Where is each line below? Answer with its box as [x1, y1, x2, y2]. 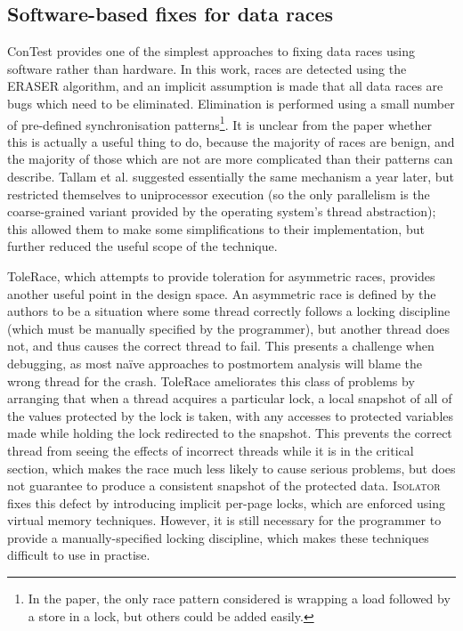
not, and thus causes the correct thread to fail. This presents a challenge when [7, 336, 435, 355]
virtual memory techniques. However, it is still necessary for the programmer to [7, 511, 442, 530]
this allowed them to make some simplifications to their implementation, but [7, 219, 425, 238]
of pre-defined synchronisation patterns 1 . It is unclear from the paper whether [7, 112, 433, 133]
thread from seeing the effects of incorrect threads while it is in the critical [7, 441, 414, 459]
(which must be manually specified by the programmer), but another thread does [7, 319, 451, 337]
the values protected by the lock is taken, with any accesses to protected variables [7, 406, 454, 425]
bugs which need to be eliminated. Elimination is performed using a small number [7, 93, 455, 112]
